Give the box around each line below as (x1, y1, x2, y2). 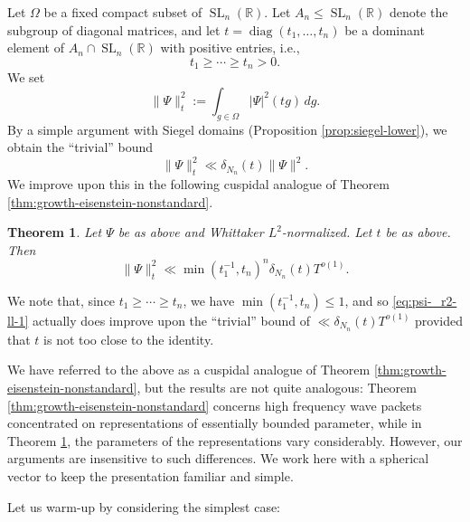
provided (415, 310, 463, 329)
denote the (389, 3, 448, 21)
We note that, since (7, 290, 116, 309)
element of (7, 38, 64, 57)
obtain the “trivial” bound (7, 138, 154, 157)
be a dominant (344, 20, 425, 39)
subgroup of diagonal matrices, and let (7, 20, 221, 39)
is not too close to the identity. (43, 329, 214, 348)
